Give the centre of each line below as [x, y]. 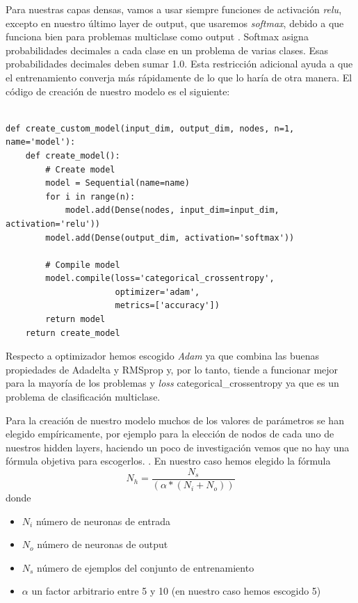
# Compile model [83, 265]
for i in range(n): [90, 196]
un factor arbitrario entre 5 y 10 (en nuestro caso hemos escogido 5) [176, 591]
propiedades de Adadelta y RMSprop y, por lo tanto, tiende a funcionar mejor [172, 369]
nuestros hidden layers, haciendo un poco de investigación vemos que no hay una [178, 447]
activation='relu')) [53, 224]
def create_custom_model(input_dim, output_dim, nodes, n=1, [150, 128]
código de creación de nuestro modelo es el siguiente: [118, 91]
